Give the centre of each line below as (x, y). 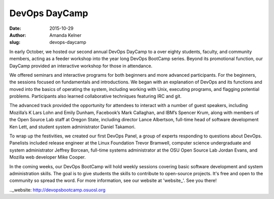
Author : (18, 35)
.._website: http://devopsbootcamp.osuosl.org (58, 190)
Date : (15, 28)
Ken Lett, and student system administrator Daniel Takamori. (73, 127)
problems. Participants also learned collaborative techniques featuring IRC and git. (96, 96)
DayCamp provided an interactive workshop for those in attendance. (81, 66)
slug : (15, 42)
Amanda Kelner (65, 35)
